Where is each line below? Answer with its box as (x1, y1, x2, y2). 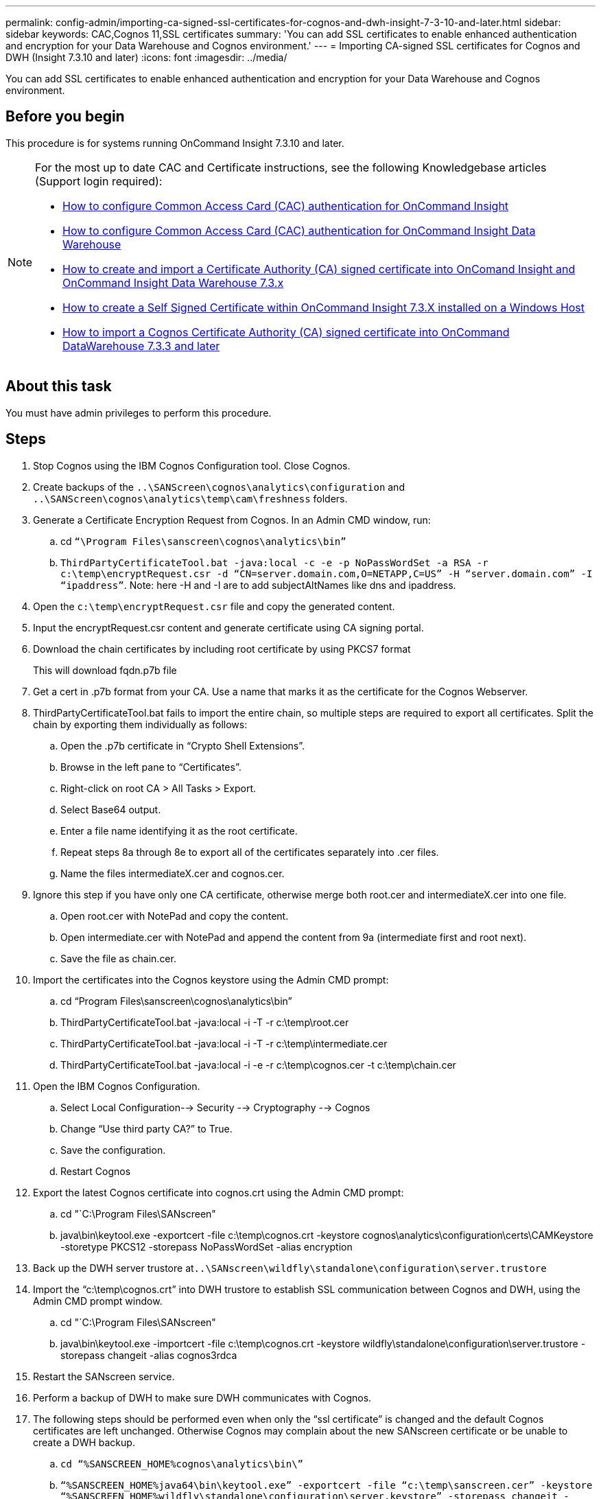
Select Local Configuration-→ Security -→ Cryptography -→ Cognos (60, 1101, 370, 1113)
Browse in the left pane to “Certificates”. (60, 760, 241, 773)
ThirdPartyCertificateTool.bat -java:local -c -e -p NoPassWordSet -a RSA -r (60, 557, 488, 568)
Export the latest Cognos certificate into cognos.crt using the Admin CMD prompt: (33, 1186, 404, 1198)
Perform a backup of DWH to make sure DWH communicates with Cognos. (33, 1391, 372, 1404)
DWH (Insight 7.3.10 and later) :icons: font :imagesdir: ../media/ (5, 51, 287, 63)
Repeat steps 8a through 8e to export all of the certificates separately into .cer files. (60, 846, 439, 858)
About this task (5, 377, 112, 395)
